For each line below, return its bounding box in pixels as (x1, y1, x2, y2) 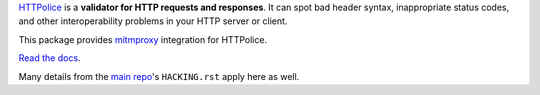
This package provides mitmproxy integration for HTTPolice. (18, 33, 268, 45)
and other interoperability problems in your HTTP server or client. (18, 15, 288, 27)
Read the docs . (18, 52, 81, 64)
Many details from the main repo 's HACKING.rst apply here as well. (18, 70, 300, 82)
